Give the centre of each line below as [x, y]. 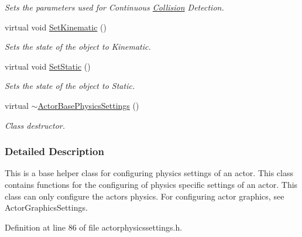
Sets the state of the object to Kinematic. [78, 47]
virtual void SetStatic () [48, 66]
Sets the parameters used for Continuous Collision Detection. [114, 7]
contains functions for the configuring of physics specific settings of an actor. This [151, 184]
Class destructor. [35, 125]
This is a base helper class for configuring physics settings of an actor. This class [149, 173]
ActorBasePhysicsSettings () [88, 105]
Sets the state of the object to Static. [70, 86]
